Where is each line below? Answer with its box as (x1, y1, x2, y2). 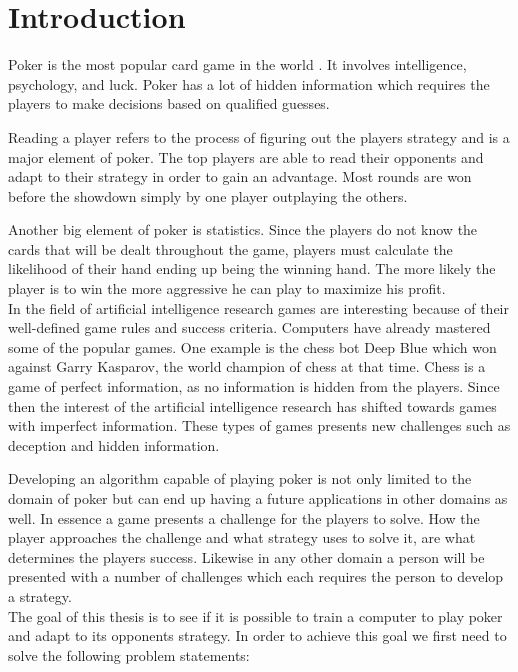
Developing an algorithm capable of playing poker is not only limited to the (8, 468, 472, 489)
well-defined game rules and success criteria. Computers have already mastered (8, 317, 491, 338)
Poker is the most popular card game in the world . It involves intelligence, (8, 54, 467, 75)
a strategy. (8, 585, 72, 606)
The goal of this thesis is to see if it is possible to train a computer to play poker (8, 605, 503, 626)
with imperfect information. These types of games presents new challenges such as (8, 415, 511, 436)
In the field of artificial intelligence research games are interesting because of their (8, 297, 510, 318)
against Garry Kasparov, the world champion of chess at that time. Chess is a (8, 356, 486, 377)
